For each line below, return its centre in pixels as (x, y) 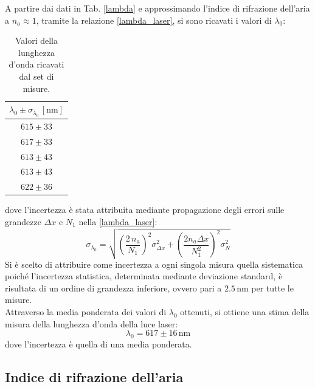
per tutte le (272, 288)
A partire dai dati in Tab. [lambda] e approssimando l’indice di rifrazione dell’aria (157, 8)
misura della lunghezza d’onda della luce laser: (92, 323)
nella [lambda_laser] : (118, 221)
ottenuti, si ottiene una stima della (245, 312)
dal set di (36, 76)
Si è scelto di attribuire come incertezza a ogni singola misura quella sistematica (154, 264)
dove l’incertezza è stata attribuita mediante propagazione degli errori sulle (145, 210)
